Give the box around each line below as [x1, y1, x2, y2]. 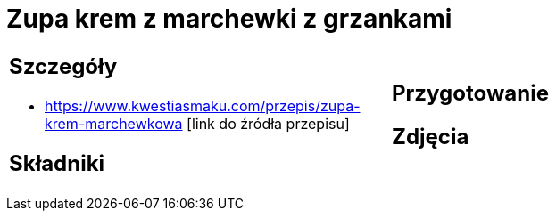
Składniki [9, 149, 105, 176]
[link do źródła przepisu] [187, 114, 350, 133]
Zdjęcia [392, 123, 469, 149]
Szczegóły [9, 52, 118, 79]
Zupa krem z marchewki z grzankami [6, 4, 452, 34]
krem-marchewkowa [45, 114, 183, 133]
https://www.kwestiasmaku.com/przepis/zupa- [45, 96, 361, 115]
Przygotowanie [392, 79, 549, 106]
